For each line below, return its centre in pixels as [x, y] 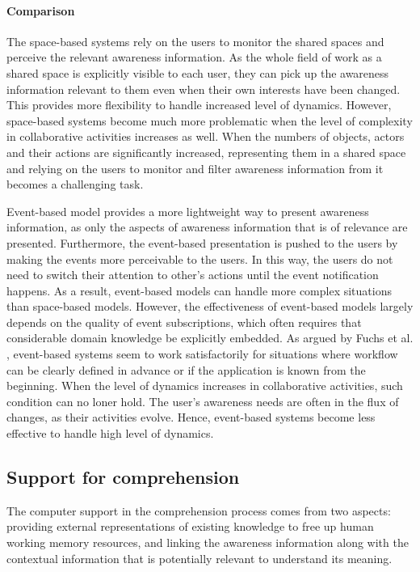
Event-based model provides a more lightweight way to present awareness [188, 211]
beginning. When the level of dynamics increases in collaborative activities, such [205, 386]
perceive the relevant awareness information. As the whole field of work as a [194, 57]
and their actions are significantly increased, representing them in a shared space [206, 152]
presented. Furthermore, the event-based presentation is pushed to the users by [202, 242]
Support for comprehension [123, 477]
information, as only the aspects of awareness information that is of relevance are [207, 227]
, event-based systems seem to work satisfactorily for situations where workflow [202, 354]
